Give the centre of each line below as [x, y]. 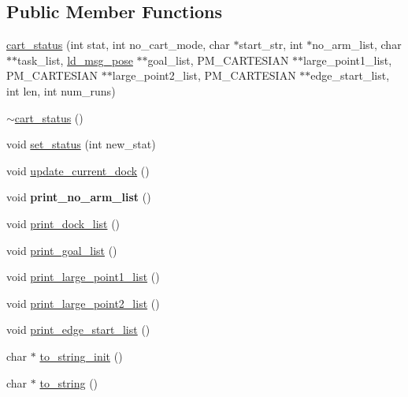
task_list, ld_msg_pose [75, 60]
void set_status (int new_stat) [81, 144]
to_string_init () [81, 356]
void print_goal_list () [62, 250]
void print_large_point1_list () [83, 277]
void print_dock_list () [63, 223]
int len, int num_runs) [61, 90]
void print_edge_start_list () [78, 330]
